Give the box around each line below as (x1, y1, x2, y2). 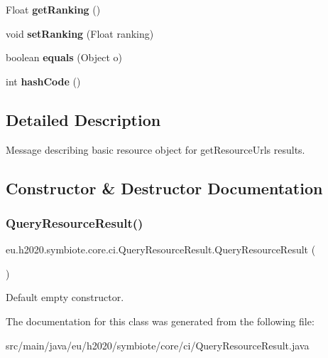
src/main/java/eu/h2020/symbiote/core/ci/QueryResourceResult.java (6, 337, 310, 352)
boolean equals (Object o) (6, 50, 123, 65)
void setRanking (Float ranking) (6, 26, 154, 41)
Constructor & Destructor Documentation (6, 177, 323, 199)
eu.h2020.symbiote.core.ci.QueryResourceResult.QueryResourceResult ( (6, 242, 316, 257)
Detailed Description (6, 108, 161, 130)
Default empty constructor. (6, 290, 124, 305)
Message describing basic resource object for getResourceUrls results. (6, 142, 305, 157)
